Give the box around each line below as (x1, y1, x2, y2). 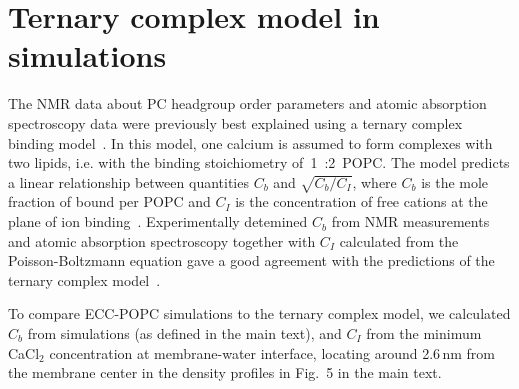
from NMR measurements (331, 211, 490, 232)
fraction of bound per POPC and (8, 191, 211, 212)
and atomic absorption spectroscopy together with (8, 230, 316, 251)
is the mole (421, 171, 489, 192)
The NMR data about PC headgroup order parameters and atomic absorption (8, 93, 487, 114)
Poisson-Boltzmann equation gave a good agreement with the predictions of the (8, 250, 495, 271)
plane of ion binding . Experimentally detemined (8, 211, 308, 232)
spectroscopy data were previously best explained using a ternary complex (8, 112, 463, 133)
